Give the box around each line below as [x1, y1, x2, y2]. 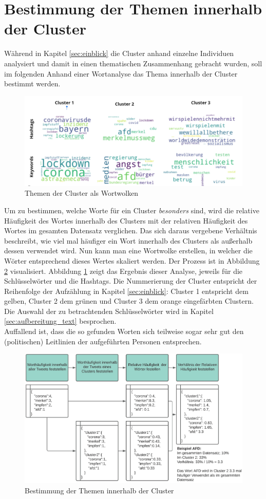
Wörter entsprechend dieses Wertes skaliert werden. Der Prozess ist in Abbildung [4, 255, 260, 266]
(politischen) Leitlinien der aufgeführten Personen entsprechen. [4, 336, 202, 346]
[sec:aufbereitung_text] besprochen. [4, 316, 117, 326]
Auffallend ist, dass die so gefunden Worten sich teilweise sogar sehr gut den [4, 326, 244, 337]
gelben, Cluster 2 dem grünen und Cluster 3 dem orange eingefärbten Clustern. [4, 295, 254, 306]
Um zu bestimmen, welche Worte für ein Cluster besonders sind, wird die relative [4, 205, 259, 215]
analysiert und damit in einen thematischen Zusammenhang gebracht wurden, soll [4, 58, 262, 68]
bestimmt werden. [4, 78, 61, 89]
